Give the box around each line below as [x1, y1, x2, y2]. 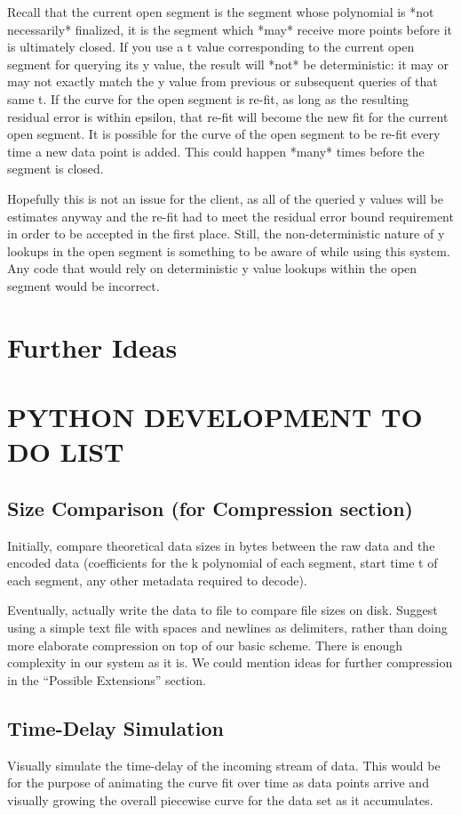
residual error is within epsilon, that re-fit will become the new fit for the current [7, 107, 449, 125]
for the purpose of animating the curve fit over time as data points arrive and [7, 773, 429, 792]
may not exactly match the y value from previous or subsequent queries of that [7, 72, 438, 91]
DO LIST [7, 433, 124, 470]
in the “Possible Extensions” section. [7, 670, 206, 689]
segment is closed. [7, 159, 104, 178]
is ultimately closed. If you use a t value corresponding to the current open [7, 37, 415, 56]
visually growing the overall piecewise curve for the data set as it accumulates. [7, 790, 433, 809]
